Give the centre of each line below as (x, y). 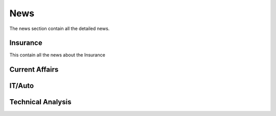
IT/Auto (22, 86)
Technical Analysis (40, 102)
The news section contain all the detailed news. (60, 28)
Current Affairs (34, 69)
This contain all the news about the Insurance (57, 55)
